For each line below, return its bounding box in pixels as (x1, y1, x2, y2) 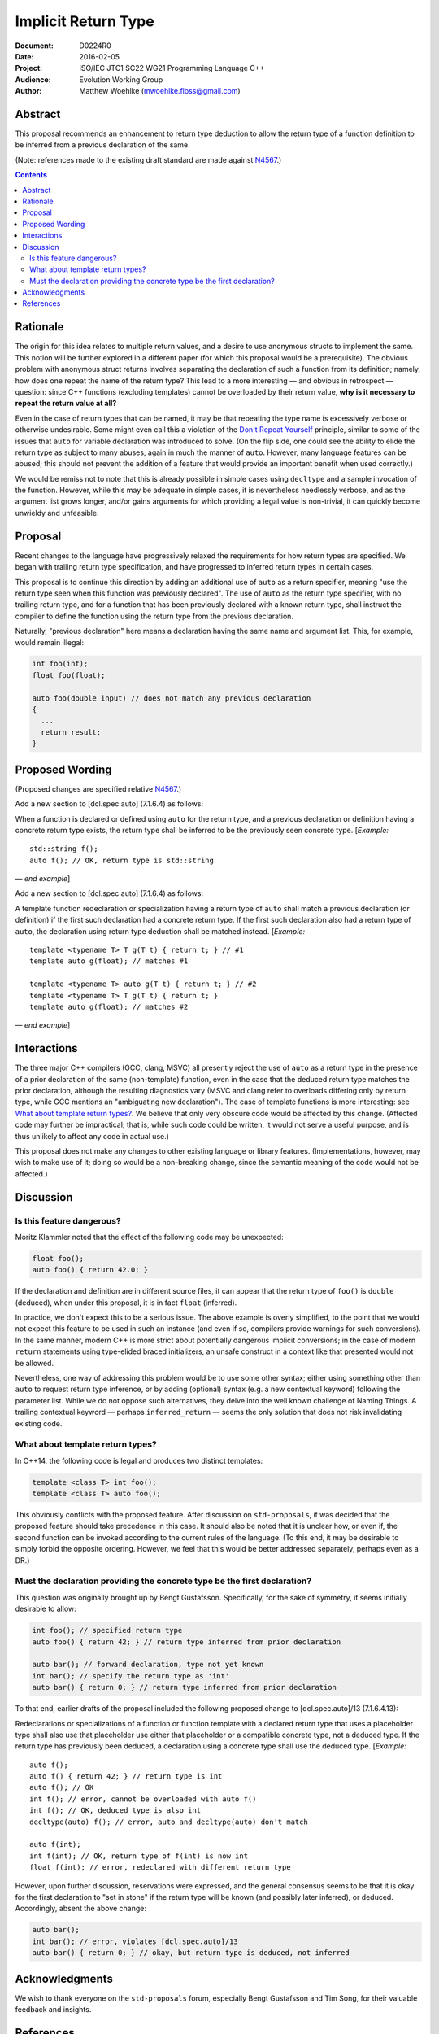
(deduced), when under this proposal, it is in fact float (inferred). (15, 1298, 237, 1307)
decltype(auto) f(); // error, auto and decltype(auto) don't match (29, 1817, 308, 1827)
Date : (15, 51, 34, 61)
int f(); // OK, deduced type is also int (29, 1806, 202, 1815)
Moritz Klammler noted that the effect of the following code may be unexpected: (15, 1232, 284, 1242)
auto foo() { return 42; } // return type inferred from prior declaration (32, 1637, 341, 1647)
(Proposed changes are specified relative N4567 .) (15, 783, 182, 793)
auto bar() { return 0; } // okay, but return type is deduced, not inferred (32, 1949, 350, 1958)
